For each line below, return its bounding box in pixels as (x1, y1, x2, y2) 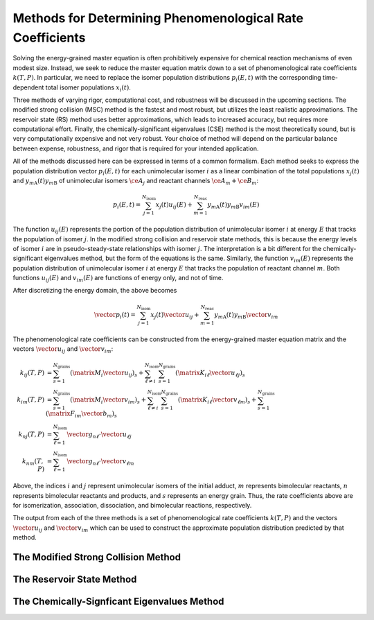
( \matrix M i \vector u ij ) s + (69, 369, 144, 378)
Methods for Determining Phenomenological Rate (12, 10, 304, 26)
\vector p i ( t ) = (93, 311, 136, 320)
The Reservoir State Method (12, 573, 137, 585)
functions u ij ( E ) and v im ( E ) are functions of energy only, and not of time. (12, 274, 224, 284)
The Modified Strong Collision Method (12, 551, 181, 563)
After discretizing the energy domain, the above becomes (12, 286, 177, 295)
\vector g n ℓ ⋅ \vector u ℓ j (66, 431, 132, 440)
